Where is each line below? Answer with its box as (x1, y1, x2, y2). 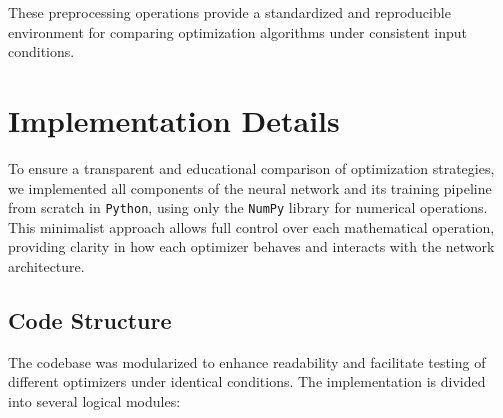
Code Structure (8, 304, 172, 335)
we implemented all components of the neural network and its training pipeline (8, 177, 492, 198)
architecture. (8, 255, 85, 276)
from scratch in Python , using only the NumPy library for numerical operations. (8, 197, 488, 218)
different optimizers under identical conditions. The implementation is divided (8, 371, 486, 392)
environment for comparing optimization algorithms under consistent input (8, 21, 467, 42)
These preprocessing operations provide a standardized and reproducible (8, 2, 451, 22)
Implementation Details (8, 99, 340, 140)
